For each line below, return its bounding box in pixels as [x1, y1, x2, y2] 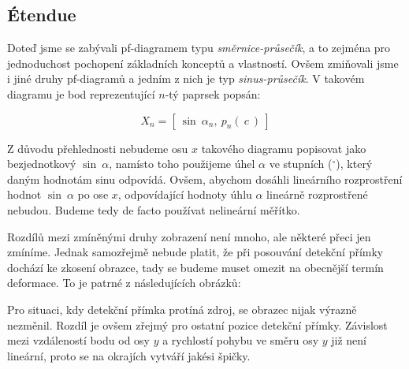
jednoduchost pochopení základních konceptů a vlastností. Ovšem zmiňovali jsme [7, 54, 399, 71]
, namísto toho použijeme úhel [109, 155, 255, 172]
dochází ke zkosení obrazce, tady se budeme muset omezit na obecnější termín [7, 259, 384, 275]
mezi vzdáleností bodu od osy [7, 332, 150, 348]
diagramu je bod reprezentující [7, 85, 155, 102]
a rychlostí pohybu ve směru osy [162, 332, 319, 348]
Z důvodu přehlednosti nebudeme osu [7, 140, 188, 156]
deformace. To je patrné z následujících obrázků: [7, 274, 241, 291]
